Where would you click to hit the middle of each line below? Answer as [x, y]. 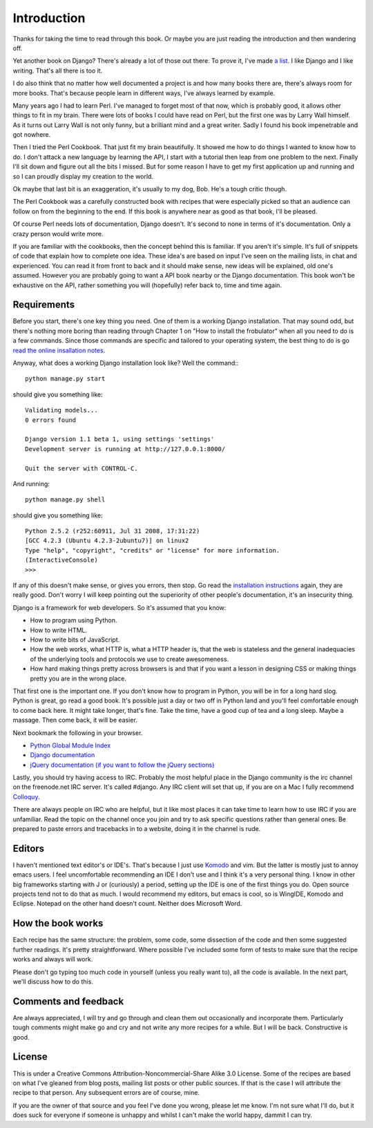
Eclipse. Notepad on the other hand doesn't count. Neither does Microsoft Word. [127, 904]
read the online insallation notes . [59, 350]
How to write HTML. [59, 630]
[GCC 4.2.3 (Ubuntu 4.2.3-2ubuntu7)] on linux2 [107, 541]
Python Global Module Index [70, 745]
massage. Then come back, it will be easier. [75, 720]
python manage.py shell [65, 500]
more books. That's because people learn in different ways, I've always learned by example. [144, 93]
